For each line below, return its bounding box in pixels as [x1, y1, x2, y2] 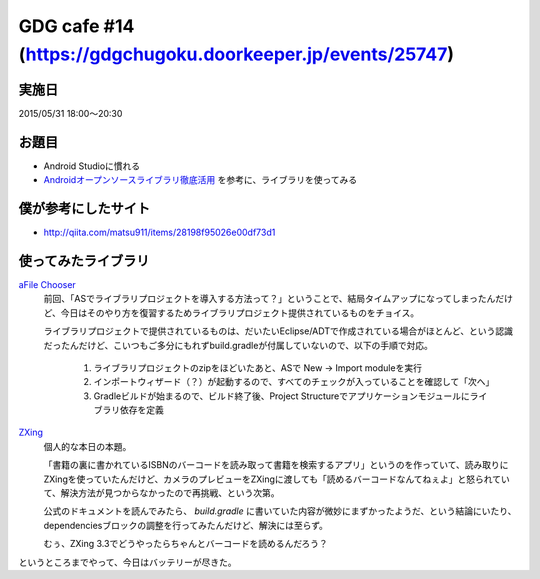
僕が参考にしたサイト [18, 200, 150, 217]
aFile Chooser [18, 278, 77, 290]
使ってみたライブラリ [18, 252, 150, 269]
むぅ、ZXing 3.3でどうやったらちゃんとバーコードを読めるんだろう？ [43, 538, 329, 550]
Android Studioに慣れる [43, 160, 141, 172]
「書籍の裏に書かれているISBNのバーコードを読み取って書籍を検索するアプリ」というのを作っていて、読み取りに [43, 459, 509, 471]
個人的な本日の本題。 [43, 440, 132, 452]
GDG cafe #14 [18, 15, 135, 37]
